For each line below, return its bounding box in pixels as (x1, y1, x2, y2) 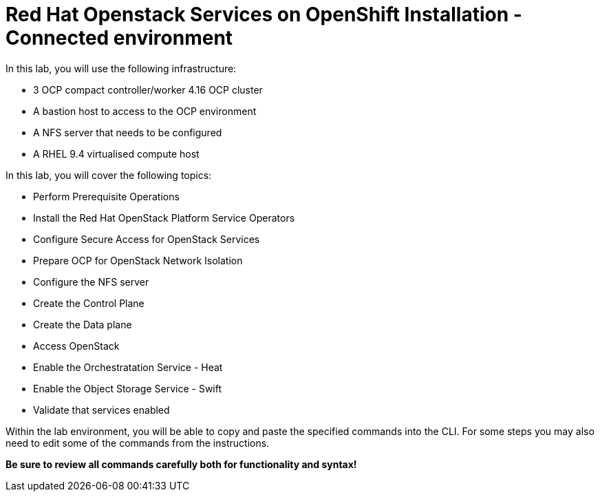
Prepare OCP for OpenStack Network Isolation (33, 254, 243, 266)
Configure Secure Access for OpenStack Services (33, 233, 260, 245)
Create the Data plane (33, 318, 132, 330)
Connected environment (6, 26, 233, 50)
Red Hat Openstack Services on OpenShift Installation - (6, 3, 522, 26)
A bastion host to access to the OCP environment (33, 105, 257, 117)
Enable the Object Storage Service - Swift (33, 382, 222, 394)
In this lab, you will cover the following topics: (6, 169, 212, 181)
